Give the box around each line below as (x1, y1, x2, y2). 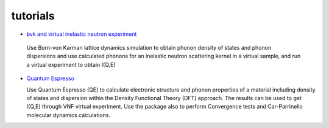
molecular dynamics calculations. (26, 111, 111, 118)
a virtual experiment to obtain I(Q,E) (26, 61, 116, 68)
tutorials (11, 9, 55, 22)
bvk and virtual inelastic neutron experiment (26, 30, 137, 38)
